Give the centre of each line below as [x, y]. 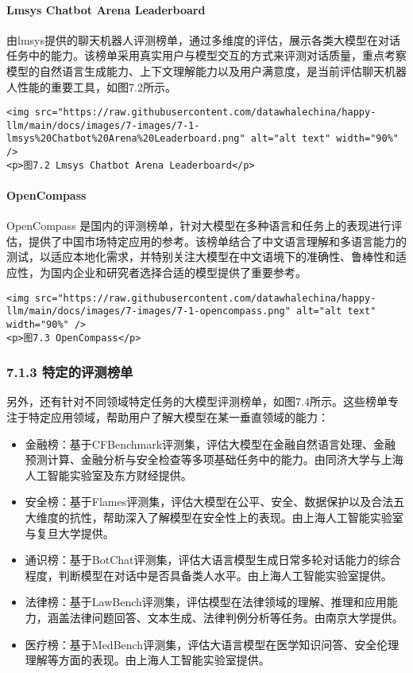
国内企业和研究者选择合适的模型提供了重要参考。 [178, 272]
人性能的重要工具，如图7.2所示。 [91, 86]
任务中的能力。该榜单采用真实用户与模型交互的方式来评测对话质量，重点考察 [206, 55]
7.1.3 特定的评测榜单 [70, 372]
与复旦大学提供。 [69, 533]
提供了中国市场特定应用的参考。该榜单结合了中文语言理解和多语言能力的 [217, 241]
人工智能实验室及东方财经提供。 [108, 475]
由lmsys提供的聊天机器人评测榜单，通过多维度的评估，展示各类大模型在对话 [203, 39]
